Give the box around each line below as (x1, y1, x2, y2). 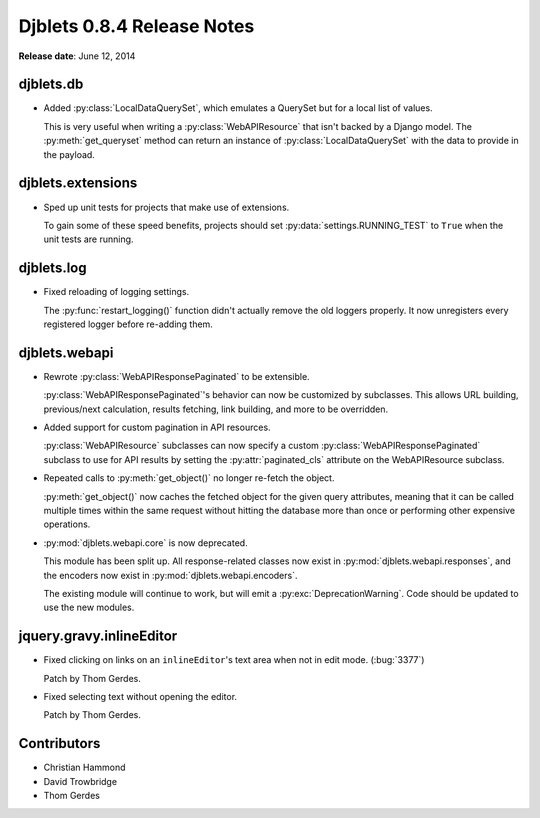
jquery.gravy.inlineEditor (18, 628, 178, 645)
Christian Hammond (43, 761, 126, 774)
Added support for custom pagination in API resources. (43, 421, 271, 434)
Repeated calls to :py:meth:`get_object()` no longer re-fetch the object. (43, 472, 335, 484)
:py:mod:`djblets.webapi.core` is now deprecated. (43, 536, 249, 549)
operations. (43, 518, 91, 530)
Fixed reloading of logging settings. (43, 286, 190, 298)
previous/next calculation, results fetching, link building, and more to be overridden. (43, 403, 389, 415)
